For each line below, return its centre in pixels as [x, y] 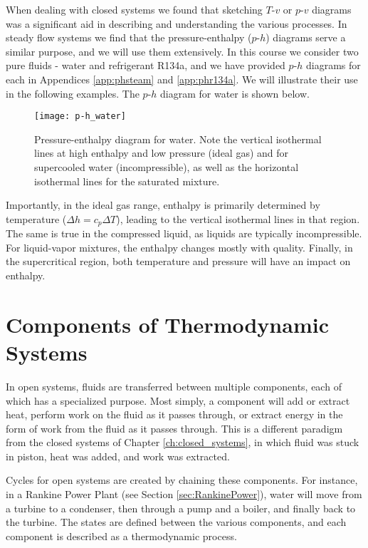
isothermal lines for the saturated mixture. [127, 181]
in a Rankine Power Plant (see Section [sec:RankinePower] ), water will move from [184, 494]
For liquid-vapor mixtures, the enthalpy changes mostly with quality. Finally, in [179, 247]
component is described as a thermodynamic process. [121, 536]
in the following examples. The [73, 93]
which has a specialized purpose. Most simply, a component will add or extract [178, 400]
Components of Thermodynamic [167, 324]
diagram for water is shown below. [235, 93]
